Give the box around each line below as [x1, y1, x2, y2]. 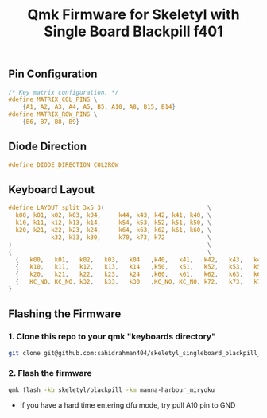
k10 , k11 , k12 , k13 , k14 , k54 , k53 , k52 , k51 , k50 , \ [15, 219, 212, 227]
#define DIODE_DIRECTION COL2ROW [8, 161, 119, 168]
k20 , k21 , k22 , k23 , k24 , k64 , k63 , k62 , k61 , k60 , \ [15, 226, 212, 234]
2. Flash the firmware [8, 368, 92, 379]
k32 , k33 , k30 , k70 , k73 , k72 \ [50, 233, 212, 242]
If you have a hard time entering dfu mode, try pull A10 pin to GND [19, 400, 236, 410]
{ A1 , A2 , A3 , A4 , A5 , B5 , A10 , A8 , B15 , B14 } [22, 103, 176, 111]
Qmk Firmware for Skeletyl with [27, 6, 240, 24]
